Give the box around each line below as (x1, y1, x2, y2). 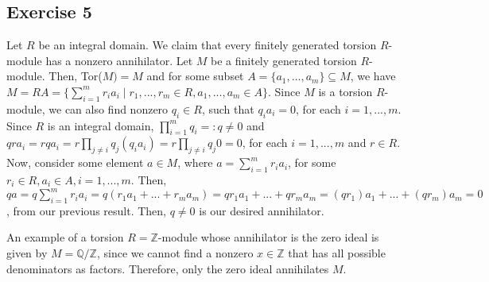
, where (177, 154, 213, 171)
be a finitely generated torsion (211, 52, 357, 68)
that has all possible (288, 245, 386, 261)
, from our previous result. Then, (6, 202, 166, 218)
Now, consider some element (6, 154, 144, 171)
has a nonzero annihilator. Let (45, 52, 193, 68)
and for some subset (146, 68, 244, 84)
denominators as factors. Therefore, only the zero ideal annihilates (6, 260, 329, 276)
